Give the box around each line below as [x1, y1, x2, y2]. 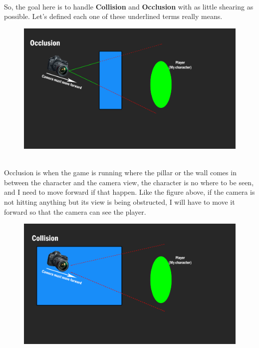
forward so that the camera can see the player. [4, 206, 146, 217]
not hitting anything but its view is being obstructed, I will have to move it [4, 196, 235, 207]
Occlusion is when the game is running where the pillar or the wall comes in [4, 167, 237, 178]
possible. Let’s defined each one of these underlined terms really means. [4, 11, 223, 21]
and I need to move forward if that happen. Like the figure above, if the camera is [4, 187, 255, 197]
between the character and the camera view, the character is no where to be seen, [4, 177, 254, 187]
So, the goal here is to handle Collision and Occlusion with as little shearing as [4, 1, 254, 11]
